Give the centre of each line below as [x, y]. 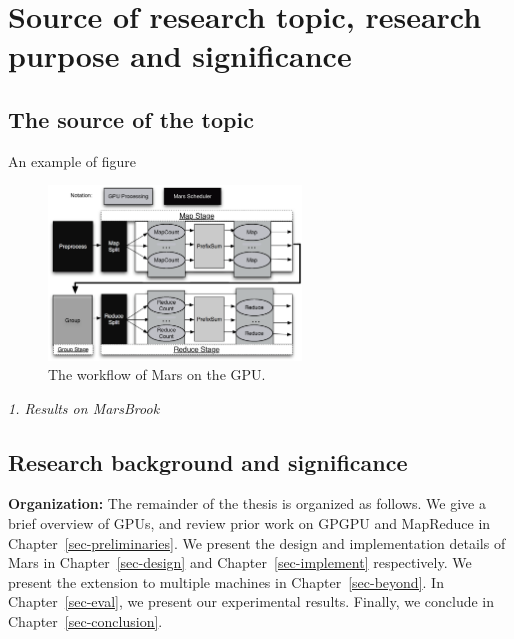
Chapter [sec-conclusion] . [85, 621]
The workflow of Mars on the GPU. [157, 374]
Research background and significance [208, 461]
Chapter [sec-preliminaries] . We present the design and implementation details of [257, 542]
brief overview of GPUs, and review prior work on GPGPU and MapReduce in [249, 523]
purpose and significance [180, 55]
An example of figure [72, 160]
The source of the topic [131, 118]
